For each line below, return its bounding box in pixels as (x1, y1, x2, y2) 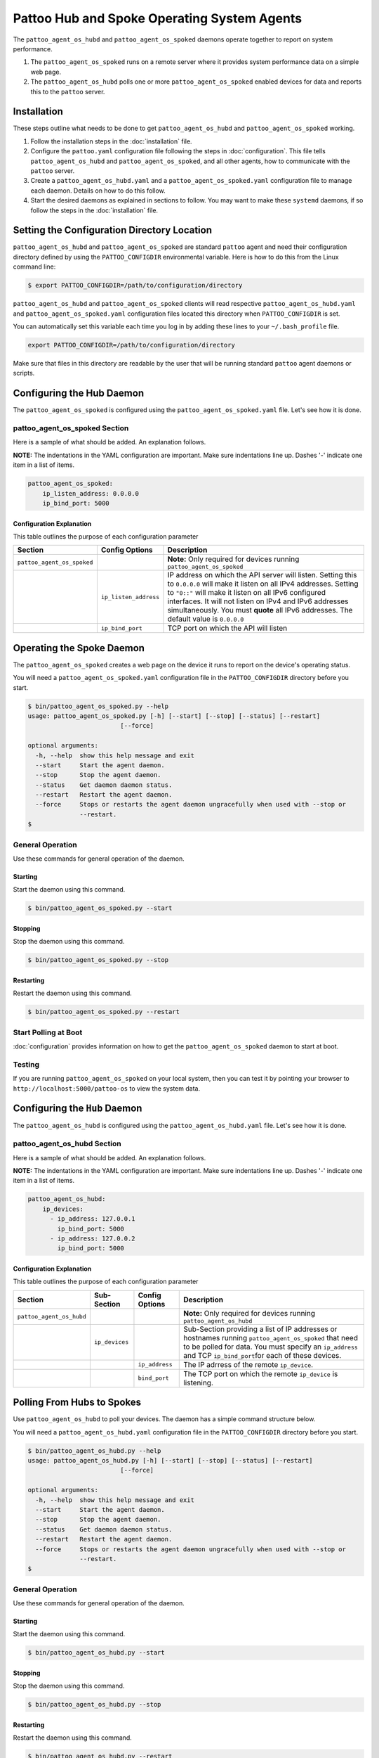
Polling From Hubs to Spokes (13, 1397, 142, 1409)
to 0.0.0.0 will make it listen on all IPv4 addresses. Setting (167, 579, 359, 589)
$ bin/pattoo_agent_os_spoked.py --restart (27, 1008, 180, 1016)
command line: (13, 262, 56, 271)
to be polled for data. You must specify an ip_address (183, 1342, 358, 1352)
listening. (183, 1378, 214, 1387)
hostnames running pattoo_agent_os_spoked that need (183, 1333, 358, 1342)
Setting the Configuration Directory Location (13, 224, 212, 236)
